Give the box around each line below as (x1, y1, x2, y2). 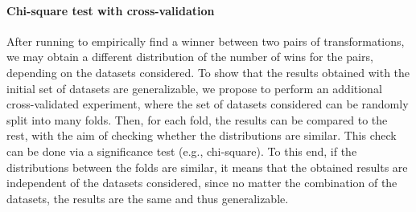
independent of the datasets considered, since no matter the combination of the (6, 174, 397, 191)
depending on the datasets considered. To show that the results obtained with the (6, 63, 410, 80)
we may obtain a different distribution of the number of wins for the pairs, (6, 48, 373, 65)
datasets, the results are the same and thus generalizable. (6, 190, 289, 206)
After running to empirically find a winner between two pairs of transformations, (6, 32, 405, 49)
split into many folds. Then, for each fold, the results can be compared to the (6, 111, 388, 128)
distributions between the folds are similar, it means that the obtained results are (6, 158, 408, 175)
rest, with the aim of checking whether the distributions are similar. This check (6, 127, 397, 144)
